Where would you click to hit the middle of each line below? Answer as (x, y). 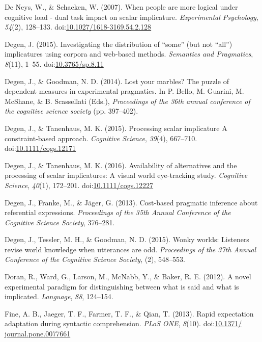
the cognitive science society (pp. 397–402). (71, 111)
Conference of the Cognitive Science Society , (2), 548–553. (95, 259)
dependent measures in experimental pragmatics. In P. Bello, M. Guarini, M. (124, 91)
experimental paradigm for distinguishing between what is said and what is (122, 286)
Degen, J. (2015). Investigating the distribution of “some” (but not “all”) (119, 44)
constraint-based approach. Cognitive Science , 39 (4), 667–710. (101, 138)
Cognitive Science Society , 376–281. (60, 222)
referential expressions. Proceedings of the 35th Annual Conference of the (118, 212)
